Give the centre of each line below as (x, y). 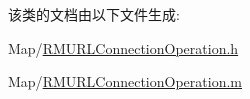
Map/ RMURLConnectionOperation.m (125, 81)
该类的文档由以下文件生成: (94, 14)
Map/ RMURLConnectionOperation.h (123, 47)
